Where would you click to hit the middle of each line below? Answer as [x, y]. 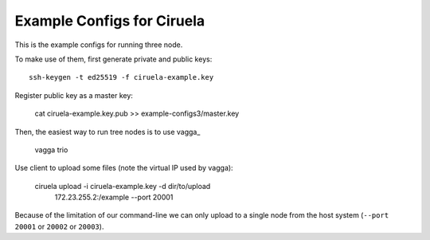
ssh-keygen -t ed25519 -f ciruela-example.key [121, 77]
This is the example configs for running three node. [99, 45]
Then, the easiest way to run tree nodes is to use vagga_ [107, 132]
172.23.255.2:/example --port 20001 [114, 197]
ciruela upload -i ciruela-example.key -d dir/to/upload [123, 186]
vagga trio [51, 150]
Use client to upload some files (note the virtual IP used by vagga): [124, 168]
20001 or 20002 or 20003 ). [59, 226]
